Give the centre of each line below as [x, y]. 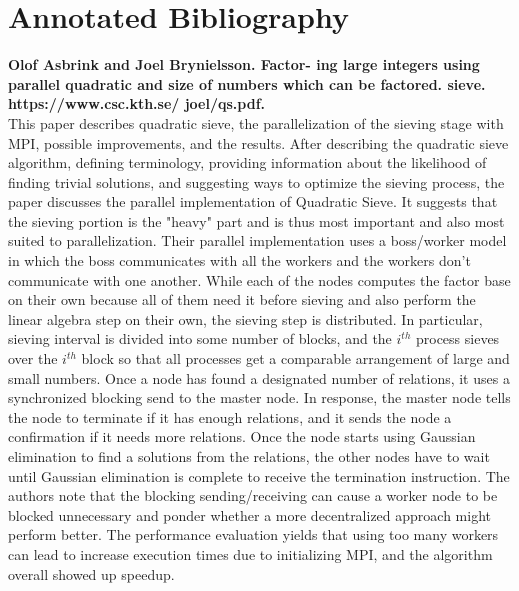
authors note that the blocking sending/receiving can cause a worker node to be [253, 495]
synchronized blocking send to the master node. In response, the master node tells [259, 397]
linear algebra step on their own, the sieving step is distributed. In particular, [245, 318]
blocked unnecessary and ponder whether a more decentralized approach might [249, 514]
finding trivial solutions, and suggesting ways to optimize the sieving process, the [256, 181]
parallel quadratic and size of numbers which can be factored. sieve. [247, 83]
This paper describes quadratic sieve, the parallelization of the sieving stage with [256, 122]
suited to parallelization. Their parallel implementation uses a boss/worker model [257, 240]
